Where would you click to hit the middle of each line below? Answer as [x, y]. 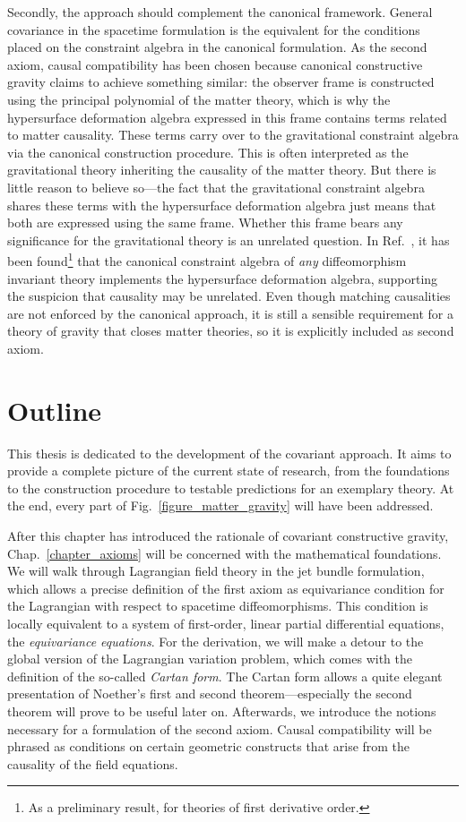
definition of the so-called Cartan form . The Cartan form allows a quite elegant [225, 676]
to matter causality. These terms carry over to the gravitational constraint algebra [233, 135]
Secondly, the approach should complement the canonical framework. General [220, 12]
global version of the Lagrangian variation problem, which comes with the [210, 659]
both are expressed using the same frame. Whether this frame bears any [205, 223]
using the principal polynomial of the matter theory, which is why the [199, 99]
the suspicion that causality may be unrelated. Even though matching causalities [229, 296]
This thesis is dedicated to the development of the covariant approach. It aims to [229, 453]
